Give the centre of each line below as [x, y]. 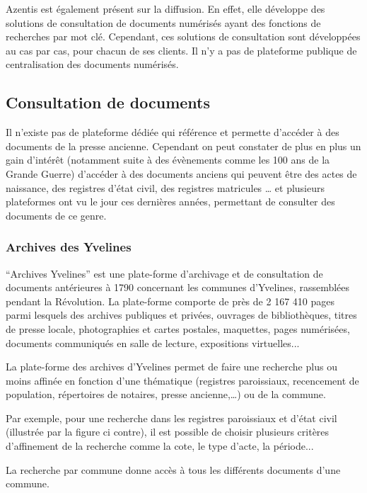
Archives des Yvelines [69, 247]
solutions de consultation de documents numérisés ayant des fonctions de [163, 22]
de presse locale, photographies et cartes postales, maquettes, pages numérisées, [178, 328]
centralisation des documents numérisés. [92, 64]
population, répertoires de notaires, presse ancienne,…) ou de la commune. [166, 394]
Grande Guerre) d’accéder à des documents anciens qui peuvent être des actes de [181, 173]
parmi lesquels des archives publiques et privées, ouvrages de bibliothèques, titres [181, 315]
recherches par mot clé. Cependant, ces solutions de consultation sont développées [183, 36]
